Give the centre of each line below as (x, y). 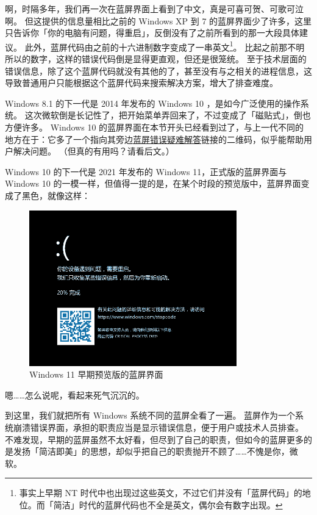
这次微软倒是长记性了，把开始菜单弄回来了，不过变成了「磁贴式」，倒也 (168, 115)
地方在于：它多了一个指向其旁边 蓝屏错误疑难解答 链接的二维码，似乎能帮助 (154, 139)
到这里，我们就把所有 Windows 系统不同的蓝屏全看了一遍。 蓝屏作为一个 (150, 415)
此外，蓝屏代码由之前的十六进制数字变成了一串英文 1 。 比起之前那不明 (165, 46)
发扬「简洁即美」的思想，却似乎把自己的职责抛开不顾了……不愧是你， (151, 451)
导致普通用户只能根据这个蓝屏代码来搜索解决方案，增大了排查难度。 (141, 83)
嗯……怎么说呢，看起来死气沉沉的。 (75, 394)
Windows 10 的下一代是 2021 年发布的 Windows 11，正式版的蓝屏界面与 (146, 171)
